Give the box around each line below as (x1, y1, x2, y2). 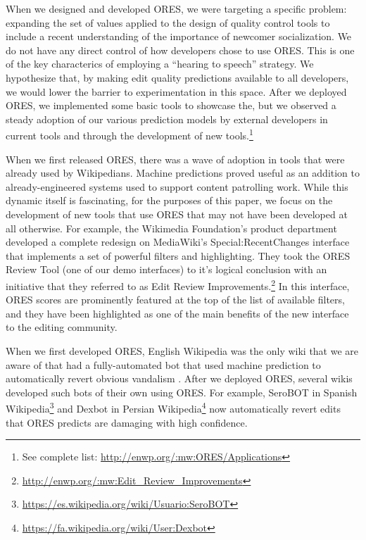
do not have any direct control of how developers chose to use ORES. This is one (6, 42, 355, 57)
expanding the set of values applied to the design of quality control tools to (6, 15, 330, 30)
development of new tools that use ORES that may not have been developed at (6, 206, 348, 221)
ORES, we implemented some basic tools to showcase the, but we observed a (6, 98, 336, 113)
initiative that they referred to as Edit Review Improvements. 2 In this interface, (6, 276, 350, 293)
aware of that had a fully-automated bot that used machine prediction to (6, 357, 321, 372)
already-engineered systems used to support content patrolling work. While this (6, 179, 348, 194)
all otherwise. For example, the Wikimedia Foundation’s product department (6, 220, 337, 235)
